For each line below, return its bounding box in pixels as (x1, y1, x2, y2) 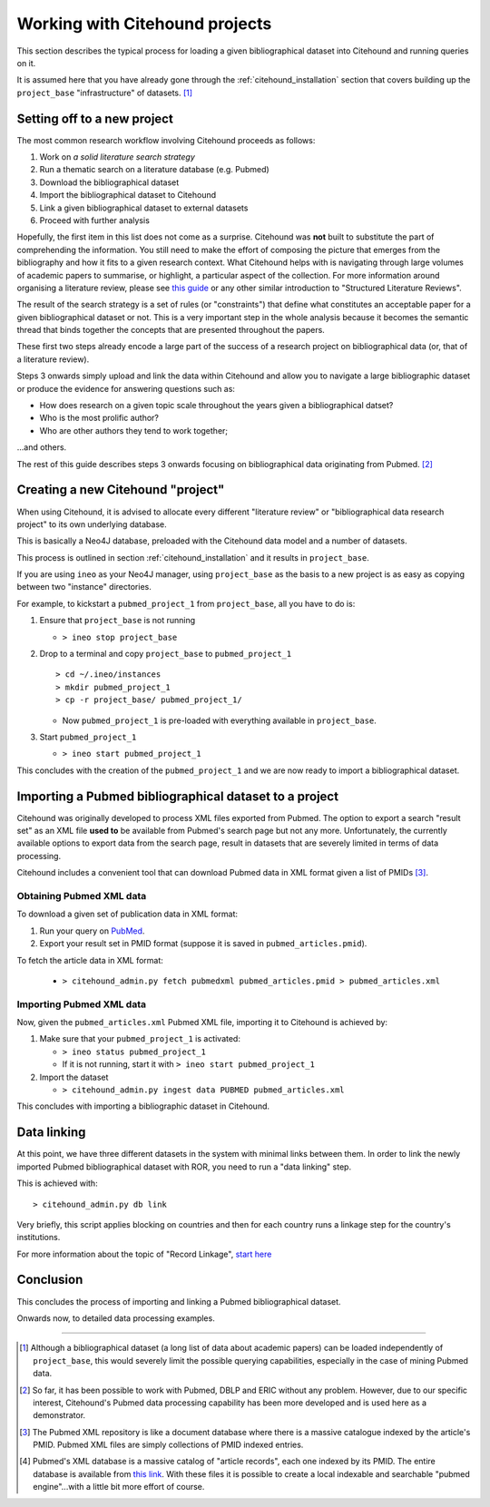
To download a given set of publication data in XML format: (16, 908, 239, 920)
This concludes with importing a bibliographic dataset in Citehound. (16, 1101, 270, 1111)
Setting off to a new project (16, 111, 174, 126)
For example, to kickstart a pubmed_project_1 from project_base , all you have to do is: (16, 598, 356, 609)
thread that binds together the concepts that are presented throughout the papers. (16, 325, 326, 336)
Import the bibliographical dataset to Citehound (39, 190, 217, 201)
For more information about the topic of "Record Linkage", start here (16, 1248, 272, 1259)
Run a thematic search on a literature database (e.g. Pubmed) (39, 164, 269, 175)
